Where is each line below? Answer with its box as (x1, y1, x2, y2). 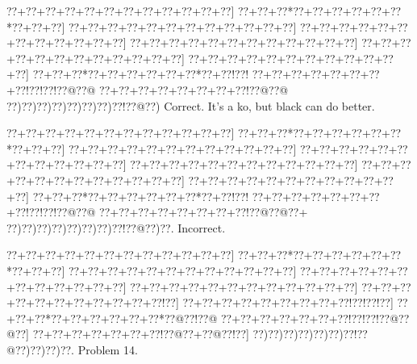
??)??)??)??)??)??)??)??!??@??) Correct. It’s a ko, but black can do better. (6, 97, 375, 114)
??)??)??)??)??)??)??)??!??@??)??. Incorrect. (6, 219, 226, 236)
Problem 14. (77, 341, 138, 358)
